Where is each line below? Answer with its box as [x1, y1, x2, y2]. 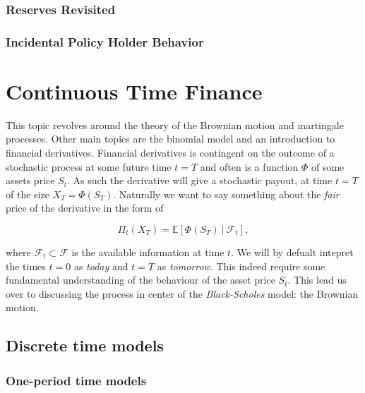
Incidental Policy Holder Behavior [6, 32, 204, 50]
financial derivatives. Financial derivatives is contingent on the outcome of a [6, 145, 335, 159]
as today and [73, 258, 128, 273]
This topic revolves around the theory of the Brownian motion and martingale [6, 117, 344, 132]
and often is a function [200, 159, 299, 174]
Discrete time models [6, 334, 164, 356]
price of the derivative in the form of [6, 200, 164, 215]
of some [311, 159, 345, 174]
